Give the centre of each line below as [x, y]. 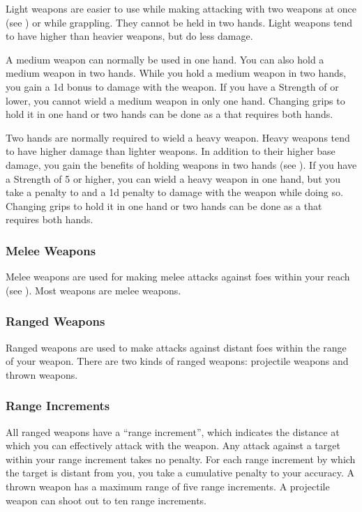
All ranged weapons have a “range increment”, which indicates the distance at [173, 431]
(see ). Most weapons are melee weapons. [93, 290]
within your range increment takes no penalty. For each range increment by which [181, 459]
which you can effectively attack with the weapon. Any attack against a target [173, 445]
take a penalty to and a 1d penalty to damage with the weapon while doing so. [174, 192]
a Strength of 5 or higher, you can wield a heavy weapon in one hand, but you [173, 178]
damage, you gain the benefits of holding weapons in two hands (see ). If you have [181, 164]
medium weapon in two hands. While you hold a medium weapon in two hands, [176, 73]
